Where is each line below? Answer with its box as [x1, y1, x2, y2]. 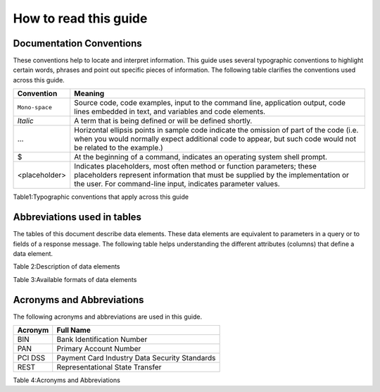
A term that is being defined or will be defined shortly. [74, 116, 253, 126]
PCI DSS [17, 353, 46, 362]
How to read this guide [13, 11, 148, 26]
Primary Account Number [56, 344, 141, 353]
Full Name [56, 325, 91, 335]
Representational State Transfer [56, 362, 162, 372]
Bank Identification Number [56, 335, 148, 344]
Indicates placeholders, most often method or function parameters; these [74, 161, 317, 171]
